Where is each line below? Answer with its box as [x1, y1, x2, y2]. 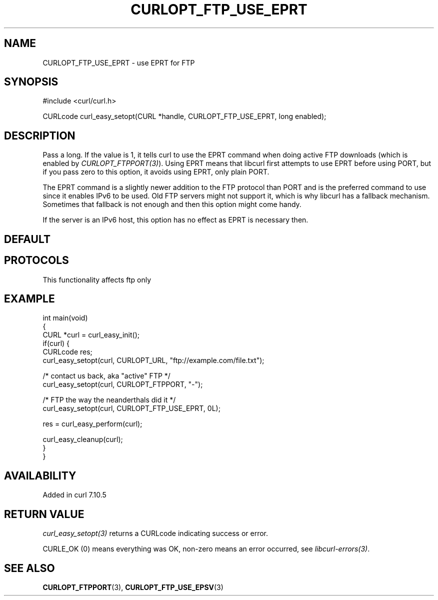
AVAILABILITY [4, 469, 76, 482]
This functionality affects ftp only [42, 275, 151, 284]
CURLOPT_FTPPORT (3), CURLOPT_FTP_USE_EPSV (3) [42, 582, 223, 591]
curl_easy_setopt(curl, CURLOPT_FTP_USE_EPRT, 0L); [42, 404, 220, 413]
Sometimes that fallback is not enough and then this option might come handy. [42, 200, 301, 209]
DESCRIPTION [4, 129, 75, 142]
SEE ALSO [4, 561, 55, 574]
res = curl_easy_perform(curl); [42, 419, 142, 428]
